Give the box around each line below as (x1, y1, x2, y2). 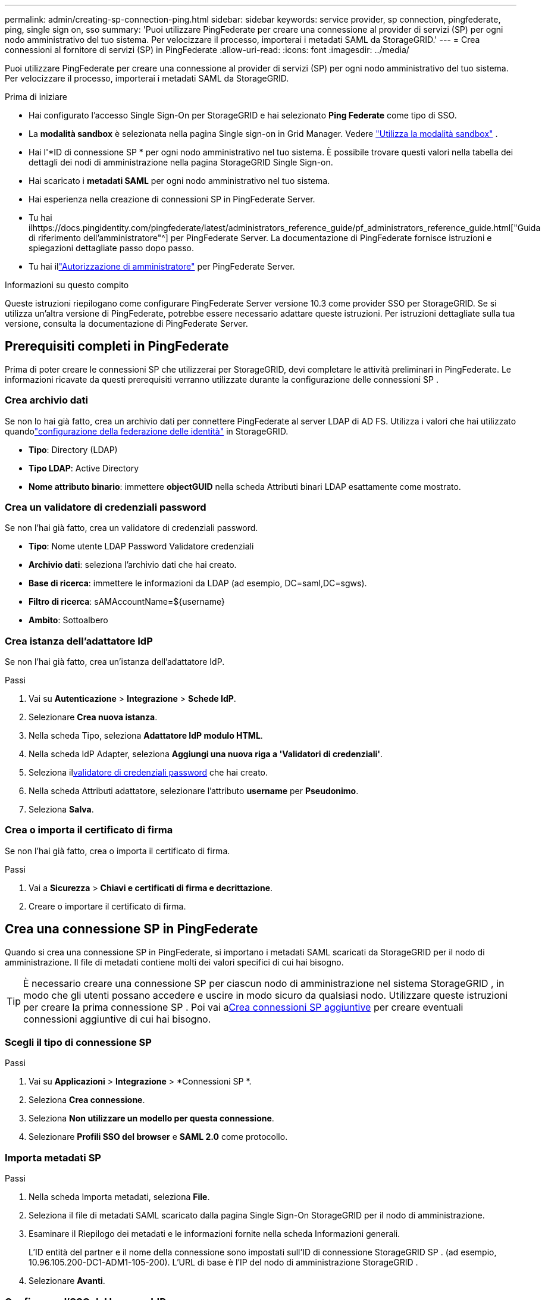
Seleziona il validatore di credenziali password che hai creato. (29, 767, 268, 778)
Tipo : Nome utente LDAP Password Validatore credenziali (29, 541, 254, 552)
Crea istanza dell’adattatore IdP (5, 635, 153, 647)
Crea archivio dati (5, 394, 89, 407)
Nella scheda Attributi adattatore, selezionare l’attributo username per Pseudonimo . (29, 786, 359, 796)
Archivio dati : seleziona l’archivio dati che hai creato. (29, 560, 237, 570)
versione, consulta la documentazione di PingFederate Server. (5, 318, 248, 329)
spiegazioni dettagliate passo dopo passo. (29, 243, 195, 253)
